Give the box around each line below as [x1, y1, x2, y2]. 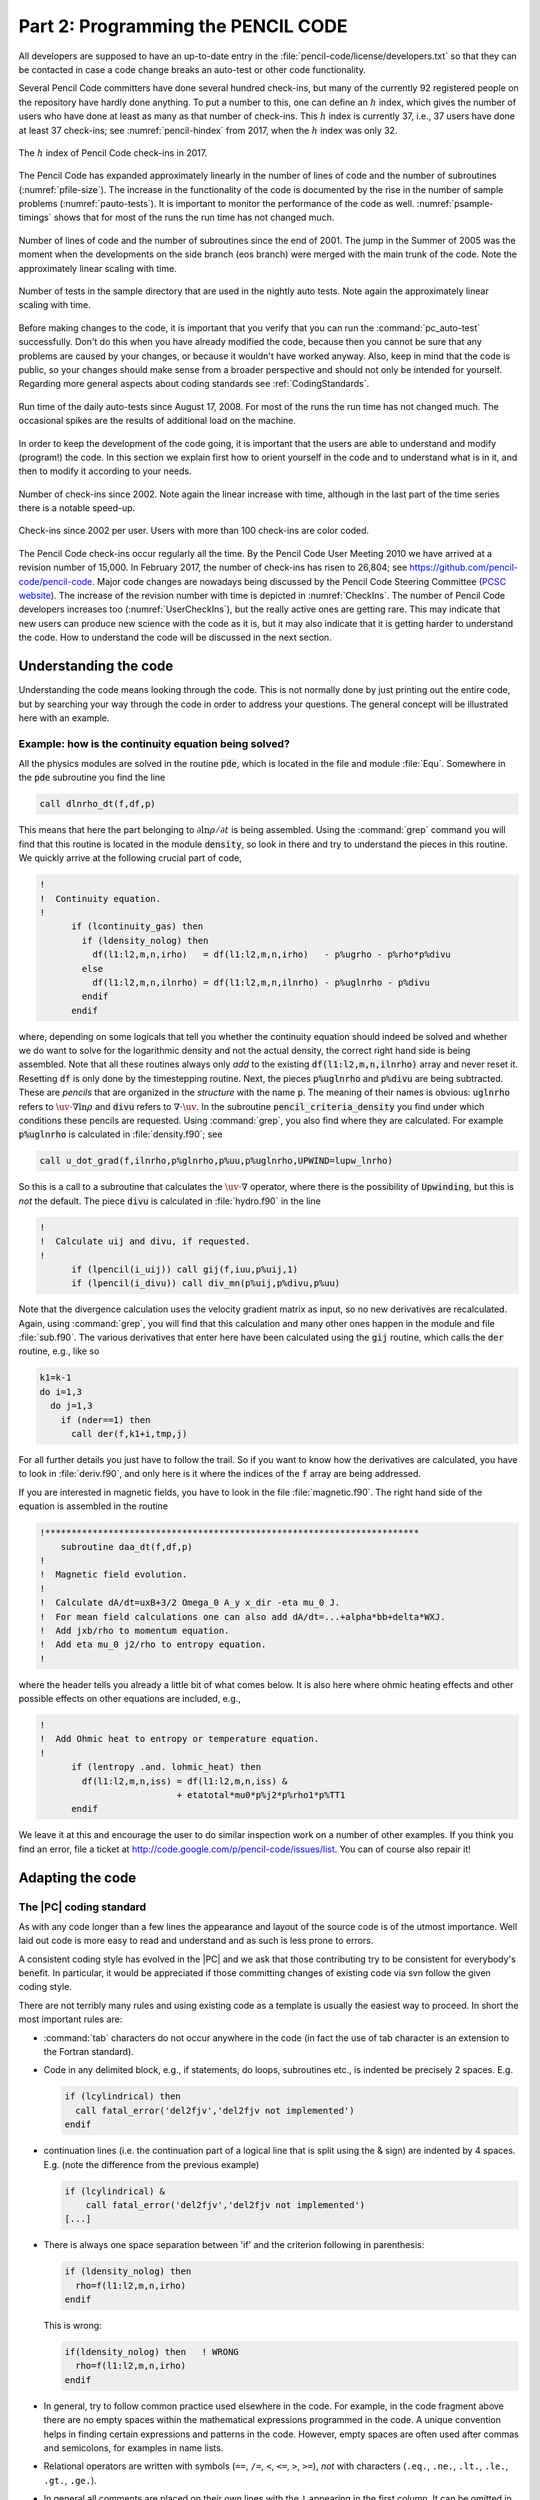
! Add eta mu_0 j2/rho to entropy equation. [39, 1639, 267, 1650]
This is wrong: [43, 2320, 102, 2332]
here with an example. [18, 711, 110, 724]
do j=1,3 [50, 1400, 93, 1412]
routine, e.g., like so [18, 1345, 100, 1357]
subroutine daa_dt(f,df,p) [60, 1541, 194, 1552]
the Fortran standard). [43, 2046, 134, 2058]
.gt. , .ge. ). [43, 2474, 97, 2486]
